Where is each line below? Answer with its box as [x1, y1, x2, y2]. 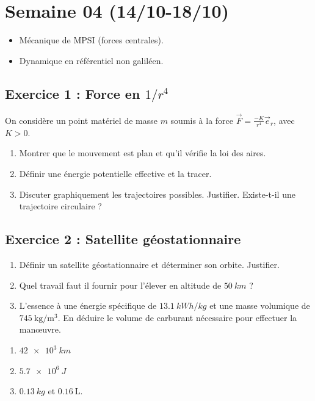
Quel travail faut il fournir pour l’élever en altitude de [19, 278, 222, 291]
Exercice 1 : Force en [5, 84, 140, 103]
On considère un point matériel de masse [5, 114, 157, 126]
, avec [273, 114, 295, 126]
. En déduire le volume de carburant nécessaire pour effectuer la [57, 311, 297, 323]
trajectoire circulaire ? [19, 200, 102, 212]
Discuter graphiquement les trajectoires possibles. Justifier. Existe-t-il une [19, 187, 295, 200]
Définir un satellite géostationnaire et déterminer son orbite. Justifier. [19, 258, 280, 271]
